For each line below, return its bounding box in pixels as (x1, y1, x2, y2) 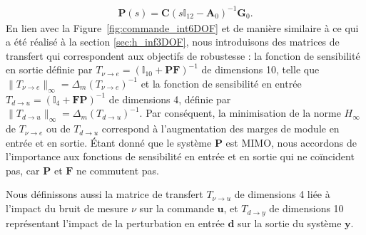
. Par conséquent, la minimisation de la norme (139, 105, 341, 120)
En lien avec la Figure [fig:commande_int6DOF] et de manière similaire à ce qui (6, 20, 359, 35)
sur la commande (139, 201, 214, 216)
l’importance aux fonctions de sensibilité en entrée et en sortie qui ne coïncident (6, 149, 355, 164)
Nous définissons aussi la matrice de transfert (6, 187, 203, 202)
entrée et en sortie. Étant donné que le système (6, 135, 212, 150)
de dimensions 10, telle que (201, 62, 320, 77)
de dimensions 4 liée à (234, 187, 330, 202)
